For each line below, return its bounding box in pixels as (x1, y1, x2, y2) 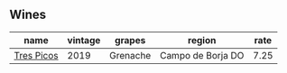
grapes (114, 33, 146, 46)
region (188, 33, 217, 46)
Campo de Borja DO (159, 49, 245, 61)
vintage (67, 33, 101, 46)
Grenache (109, 49, 152, 61)
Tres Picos (14, 49, 59, 61)
